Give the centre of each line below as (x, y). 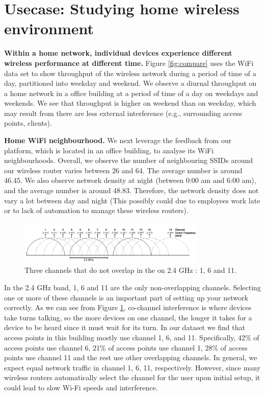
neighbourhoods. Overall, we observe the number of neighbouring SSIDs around (129, 160)
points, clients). (28, 123)
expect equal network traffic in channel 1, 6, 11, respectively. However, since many (132, 367)
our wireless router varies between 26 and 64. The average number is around (123, 170)
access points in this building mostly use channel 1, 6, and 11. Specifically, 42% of (132, 337)
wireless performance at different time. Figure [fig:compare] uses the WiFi (129, 63)
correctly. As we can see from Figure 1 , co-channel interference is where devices (128, 307)
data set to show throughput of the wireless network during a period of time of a (130, 73)
